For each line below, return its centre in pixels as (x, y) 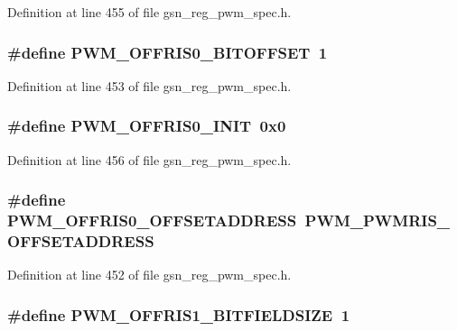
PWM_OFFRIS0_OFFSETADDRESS (152, 221)
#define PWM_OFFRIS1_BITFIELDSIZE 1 (179, 314)
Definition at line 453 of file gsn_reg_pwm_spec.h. (149, 85)
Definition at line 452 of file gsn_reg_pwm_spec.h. (149, 275)
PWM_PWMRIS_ (378, 221)
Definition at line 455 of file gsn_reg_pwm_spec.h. (149, 12)
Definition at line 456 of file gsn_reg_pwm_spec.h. (149, 159)
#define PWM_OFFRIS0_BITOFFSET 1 (168, 52)
